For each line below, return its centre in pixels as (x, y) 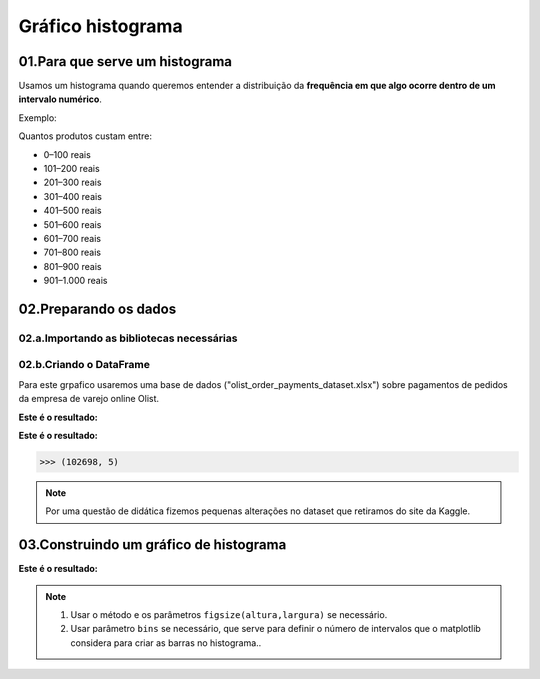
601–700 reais (72, 238)
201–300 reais (72, 182)
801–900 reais (72, 266)
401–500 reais (72, 211)
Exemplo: (37, 117)
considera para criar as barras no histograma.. (166, 642)
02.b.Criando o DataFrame (84, 365)
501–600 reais (72, 224)
